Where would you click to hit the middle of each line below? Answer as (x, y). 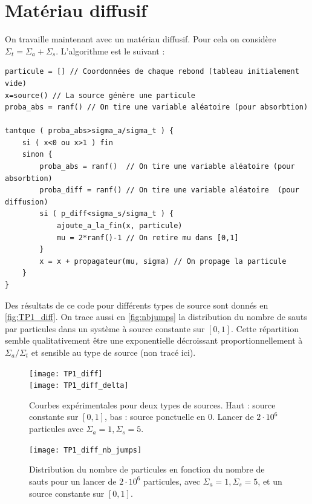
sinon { (37, 155)
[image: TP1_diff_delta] (79, 386)
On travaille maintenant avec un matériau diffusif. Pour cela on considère (141, 39)
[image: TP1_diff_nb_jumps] (86, 450)
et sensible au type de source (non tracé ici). (113, 352)
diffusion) (27, 202)
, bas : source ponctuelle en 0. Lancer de (179, 417)
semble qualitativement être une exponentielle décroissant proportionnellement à (154, 340)
